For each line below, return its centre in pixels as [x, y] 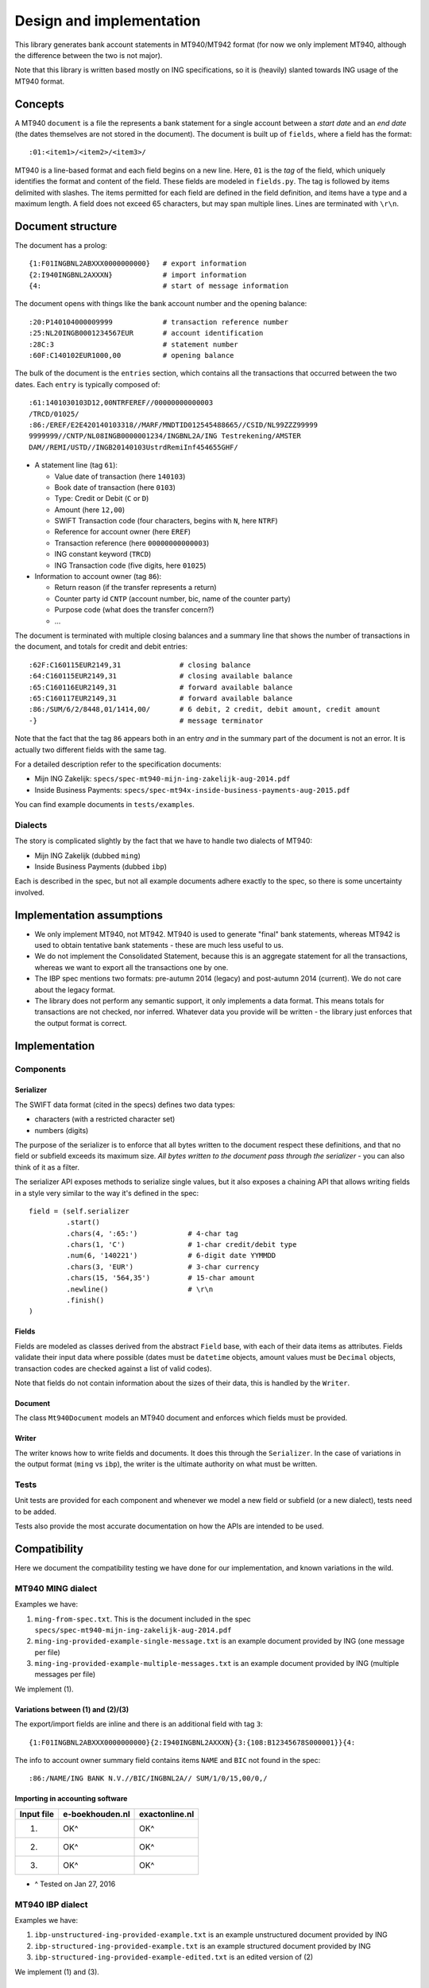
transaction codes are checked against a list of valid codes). [113, 1369]
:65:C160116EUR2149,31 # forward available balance [161, 687]
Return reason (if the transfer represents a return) [136, 588]
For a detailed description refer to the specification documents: [118, 764]
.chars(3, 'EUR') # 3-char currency [163, 1267]
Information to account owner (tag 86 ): [98, 577]
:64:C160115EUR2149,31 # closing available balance [161, 676]
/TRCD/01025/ [54, 414]
